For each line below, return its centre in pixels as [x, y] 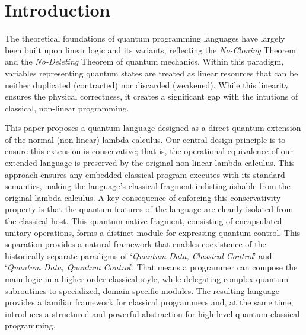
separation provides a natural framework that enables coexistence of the [136, 244]
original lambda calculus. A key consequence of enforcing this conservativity [143, 197]
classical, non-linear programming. [67, 108]
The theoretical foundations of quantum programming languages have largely [145, 38]
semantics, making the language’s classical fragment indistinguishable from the [148, 186]
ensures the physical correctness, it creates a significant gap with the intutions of [152, 96]
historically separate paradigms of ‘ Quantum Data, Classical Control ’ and [138, 255]
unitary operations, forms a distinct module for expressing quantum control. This [153, 232]
